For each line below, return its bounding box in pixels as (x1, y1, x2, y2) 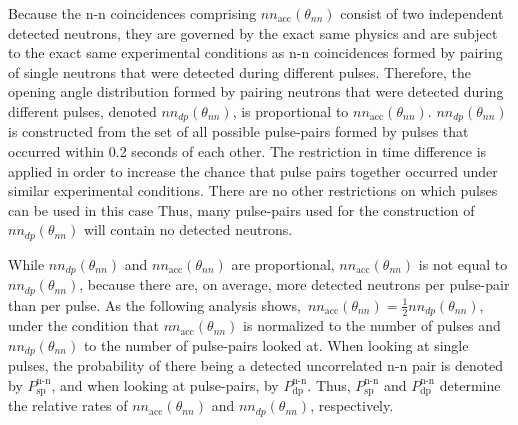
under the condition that (8, 315, 159, 336)
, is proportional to (232, 100, 349, 121)
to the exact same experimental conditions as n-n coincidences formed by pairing (8, 42, 503, 63)
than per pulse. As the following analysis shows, (8, 294, 301, 315)
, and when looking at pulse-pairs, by (51, 374, 279, 395)
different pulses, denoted (8, 100, 157, 121)
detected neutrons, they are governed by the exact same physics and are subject (8, 22, 498, 43)
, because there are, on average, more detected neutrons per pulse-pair (79, 274, 510, 295)
